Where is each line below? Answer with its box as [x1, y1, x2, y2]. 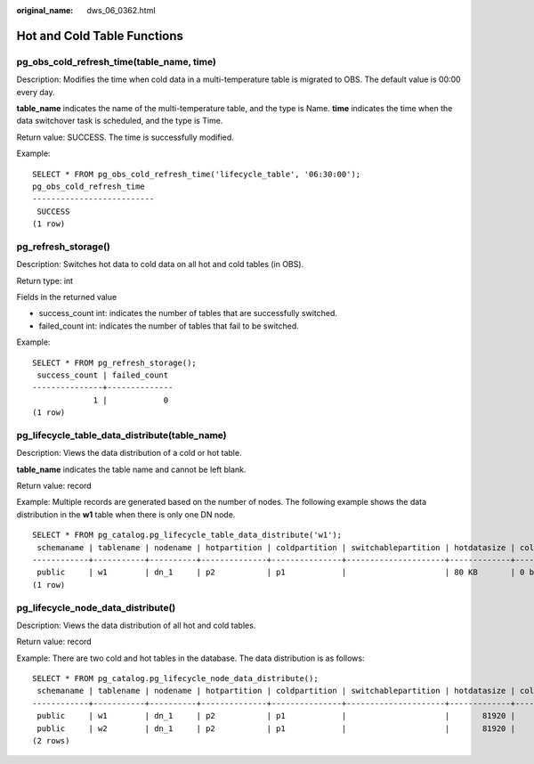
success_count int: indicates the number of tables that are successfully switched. [38, 308, 338, 319]
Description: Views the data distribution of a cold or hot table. [16, 448, 242, 459]
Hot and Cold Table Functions [16, 28, 184, 44]
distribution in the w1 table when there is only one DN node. [16, 508, 236, 520]
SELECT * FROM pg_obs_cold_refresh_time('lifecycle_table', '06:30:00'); [32, 169, 361, 179]
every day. [16, 86, 55, 97]
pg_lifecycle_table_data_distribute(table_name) [16, 428, 227, 441]
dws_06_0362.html [86, 5, 156, 15]
